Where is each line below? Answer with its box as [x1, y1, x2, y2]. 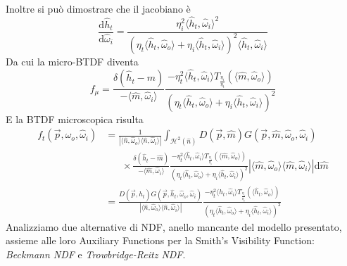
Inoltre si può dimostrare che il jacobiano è [6, 1, 191, 15]
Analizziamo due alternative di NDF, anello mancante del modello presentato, [6, 219, 342, 234]
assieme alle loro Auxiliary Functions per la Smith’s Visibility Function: [6, 233, 315, 248]
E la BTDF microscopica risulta [6, 111, 144, 126]
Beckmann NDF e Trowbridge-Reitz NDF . [6, 246, 186, 261]
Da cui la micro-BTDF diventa [6, 53, 139, 68]
